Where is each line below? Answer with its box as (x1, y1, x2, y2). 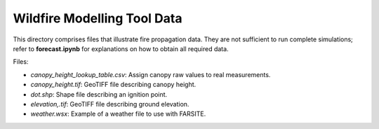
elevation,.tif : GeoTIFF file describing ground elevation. (30, 100, 189, 108)
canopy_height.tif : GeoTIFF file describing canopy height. (30, 81, 197, 89)
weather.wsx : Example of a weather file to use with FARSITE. (30, 109, 206, 118)
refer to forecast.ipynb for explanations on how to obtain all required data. (13, 44, 229, 53)
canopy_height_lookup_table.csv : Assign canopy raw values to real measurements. (30, 70, 271, 79)
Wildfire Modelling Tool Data (13, 11, 182, 26)
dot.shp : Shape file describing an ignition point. (30, 90, 168, 98)
